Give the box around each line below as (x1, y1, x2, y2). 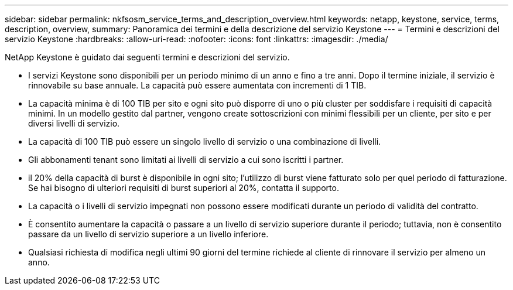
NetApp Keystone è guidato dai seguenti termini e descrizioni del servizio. (5, 52, 290, 62)
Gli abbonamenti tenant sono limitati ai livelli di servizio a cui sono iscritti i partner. (28, 155, 344, 165)
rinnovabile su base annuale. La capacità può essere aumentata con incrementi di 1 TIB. (28, 80, 367, 90)
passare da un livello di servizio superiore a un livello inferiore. (28, 229, 269, 239)
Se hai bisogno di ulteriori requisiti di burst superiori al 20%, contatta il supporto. (28, 183, 339, 193)
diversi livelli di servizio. (28, 118, 120, 128)
